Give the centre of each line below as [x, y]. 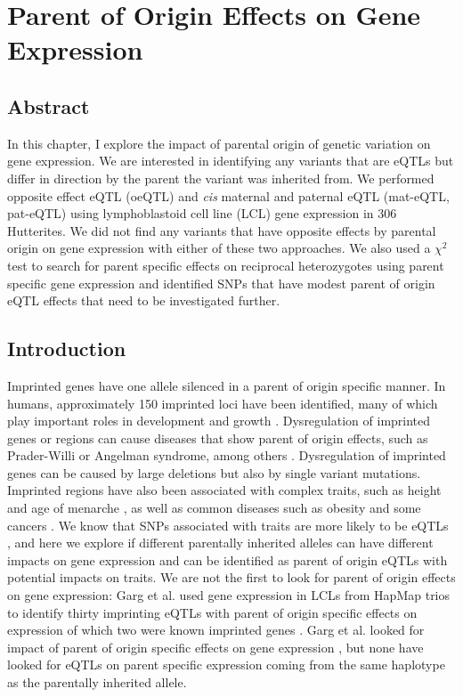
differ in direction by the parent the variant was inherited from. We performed [221, 178]
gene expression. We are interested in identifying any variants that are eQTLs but [231, 161]
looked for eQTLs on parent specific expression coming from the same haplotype [226, 665]
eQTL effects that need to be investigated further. [144, 300]
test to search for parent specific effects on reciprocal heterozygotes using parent [226, 265]
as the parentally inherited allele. [97, 682]
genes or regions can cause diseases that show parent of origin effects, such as [218, 438]
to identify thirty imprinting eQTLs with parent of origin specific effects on [212, 612]
